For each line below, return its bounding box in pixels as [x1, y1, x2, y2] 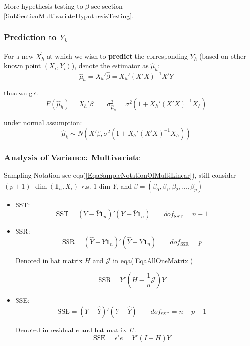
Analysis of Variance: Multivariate [4, 151, 141, 163]
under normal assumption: [4, 117, 82, 127]
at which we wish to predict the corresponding [47, 51, 188, 61]
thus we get [4, 88, 38, 98]
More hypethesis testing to [4, 1, 83, 11]
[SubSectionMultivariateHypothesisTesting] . [4, 10, 134, 20]
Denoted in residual [15, 325, 74, 335]
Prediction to [4, 31, 57, 43]
